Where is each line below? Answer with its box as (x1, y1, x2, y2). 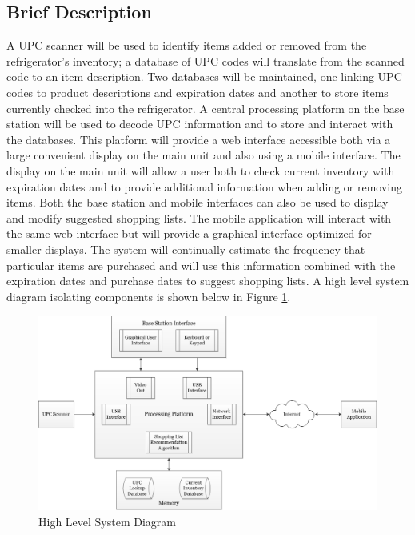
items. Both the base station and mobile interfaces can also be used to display (6, 194, 389, 211)
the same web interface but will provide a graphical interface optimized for (6, 225, 372, 242)
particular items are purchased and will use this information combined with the (6, 256, 396, 273)
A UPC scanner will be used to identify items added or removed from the (6, 37, 367, 54)
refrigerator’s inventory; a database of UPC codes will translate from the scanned (6, 52, 405, 69)
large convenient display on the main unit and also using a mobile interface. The (6, 147, 401, 163)
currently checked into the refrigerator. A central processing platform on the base (6, 99, 405, 116)
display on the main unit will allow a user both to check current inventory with (6, 162, 395, 179)
